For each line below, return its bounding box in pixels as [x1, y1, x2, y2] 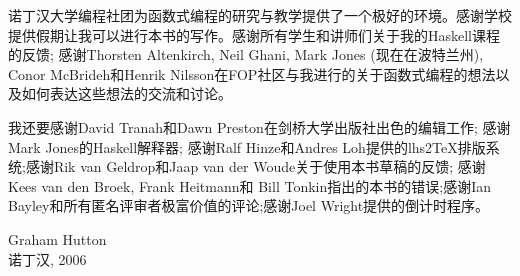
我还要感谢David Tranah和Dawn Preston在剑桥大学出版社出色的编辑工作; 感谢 [8, 116, 511, 137]
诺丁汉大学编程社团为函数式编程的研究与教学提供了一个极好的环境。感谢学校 [8, 5, 512, 25]
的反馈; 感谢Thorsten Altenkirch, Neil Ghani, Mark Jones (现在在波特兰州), [8, 44, 484, 65]
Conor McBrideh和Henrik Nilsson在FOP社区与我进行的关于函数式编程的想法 [8, 63, 496, 84]
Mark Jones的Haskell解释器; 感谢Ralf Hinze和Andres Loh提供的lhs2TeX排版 [8, 136, 486, 157]
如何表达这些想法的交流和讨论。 [21, 83, 232, 104]
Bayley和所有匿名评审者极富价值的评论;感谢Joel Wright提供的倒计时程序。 [8, 195, 490, 216]
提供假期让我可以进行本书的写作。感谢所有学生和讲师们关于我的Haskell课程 [8, 24, 501, 45]
